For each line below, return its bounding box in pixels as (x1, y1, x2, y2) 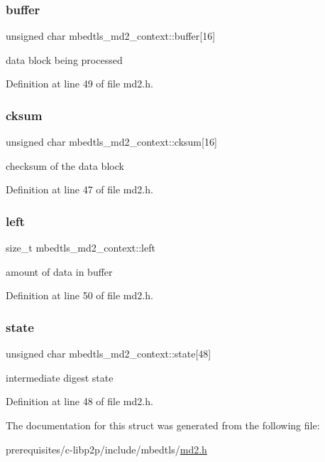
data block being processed (6, 52, 123, 67)
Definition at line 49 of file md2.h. (6, 76, 153, 91)
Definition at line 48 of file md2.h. (6, 394, 153, 409)
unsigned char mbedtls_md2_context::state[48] (6, 346, 211, 361)
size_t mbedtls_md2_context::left (6, 240, 155, 255)
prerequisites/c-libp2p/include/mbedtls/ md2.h (6, 441, 207, 456)
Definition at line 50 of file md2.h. (6, 288, 153, 303)
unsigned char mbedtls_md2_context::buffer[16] (6, 28, 216, 43)
